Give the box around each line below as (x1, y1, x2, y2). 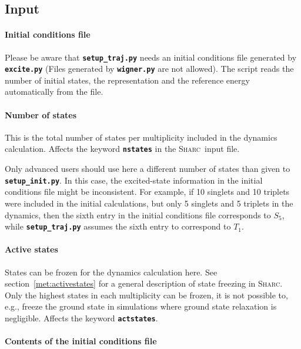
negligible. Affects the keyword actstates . (5, 311, 158, 324)
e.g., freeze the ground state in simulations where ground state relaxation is (5, 300, 277, 313)
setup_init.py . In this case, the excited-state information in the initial (5, 174, 263, 186)
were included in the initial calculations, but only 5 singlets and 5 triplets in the (5, 197, 293, 209)
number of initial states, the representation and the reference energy (5, 74, 250, 86)
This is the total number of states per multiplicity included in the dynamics (5, 131, 277, 143)
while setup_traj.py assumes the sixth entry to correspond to (5, 220, 231, 232)
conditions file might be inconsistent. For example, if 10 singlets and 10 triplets (5, 185, 290, 198)
